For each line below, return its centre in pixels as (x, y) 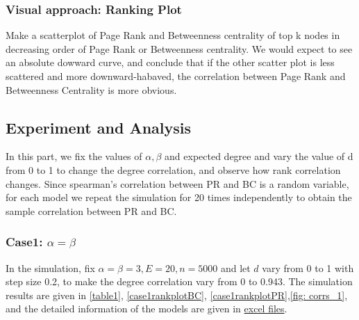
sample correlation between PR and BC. (91, 210)
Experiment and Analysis (99, 127)
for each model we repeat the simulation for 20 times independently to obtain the (179, 197)
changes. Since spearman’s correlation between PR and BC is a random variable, (177, 183)
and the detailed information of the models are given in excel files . (147, 309)
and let (235, 267)
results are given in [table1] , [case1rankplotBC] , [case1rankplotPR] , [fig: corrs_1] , (177, 295)
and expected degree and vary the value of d (259, 156)
